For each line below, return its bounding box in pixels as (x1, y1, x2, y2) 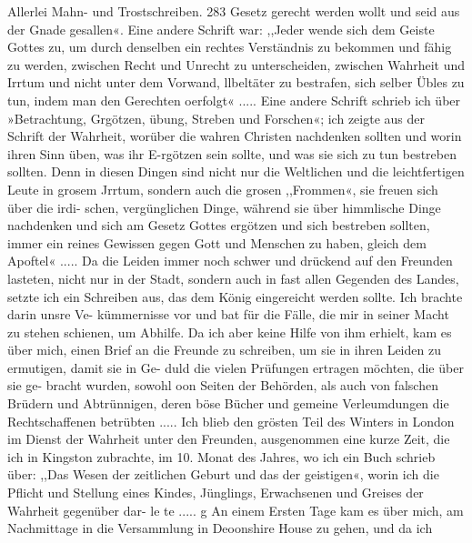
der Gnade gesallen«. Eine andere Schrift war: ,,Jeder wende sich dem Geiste (7, 19, 435, 38)
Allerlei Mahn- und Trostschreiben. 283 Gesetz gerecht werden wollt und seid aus (7, 2, 460, 20)
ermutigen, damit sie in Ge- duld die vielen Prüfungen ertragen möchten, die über (7, 357, 464, 377)
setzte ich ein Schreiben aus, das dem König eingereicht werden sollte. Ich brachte (7, 287, 463, 306)
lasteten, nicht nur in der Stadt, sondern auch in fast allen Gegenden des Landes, (7, 268, 459, 287)
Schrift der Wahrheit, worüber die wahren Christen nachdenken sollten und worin (7, 126, 462, 146)
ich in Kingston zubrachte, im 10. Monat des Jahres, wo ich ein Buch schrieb (7, 447, 436, 466)
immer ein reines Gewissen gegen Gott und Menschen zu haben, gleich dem (7, 233, 427, 252)
